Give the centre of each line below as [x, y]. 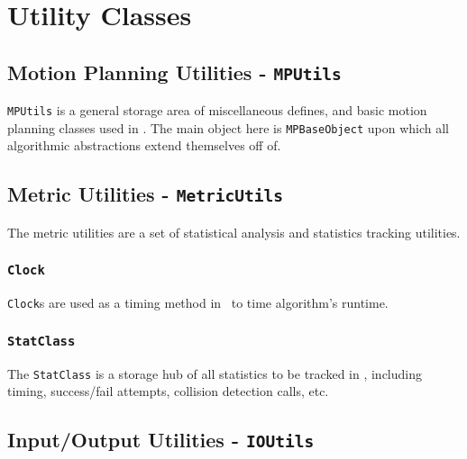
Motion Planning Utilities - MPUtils [174, 72]
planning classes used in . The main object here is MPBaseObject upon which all [228, 127]
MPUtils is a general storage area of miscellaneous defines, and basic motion [217, 110]
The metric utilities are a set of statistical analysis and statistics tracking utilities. [234, 232]
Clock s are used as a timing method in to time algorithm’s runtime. [198, 303]
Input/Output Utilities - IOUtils [161, 440]
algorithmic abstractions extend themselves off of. [144, 145]
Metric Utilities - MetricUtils [145, 194]
